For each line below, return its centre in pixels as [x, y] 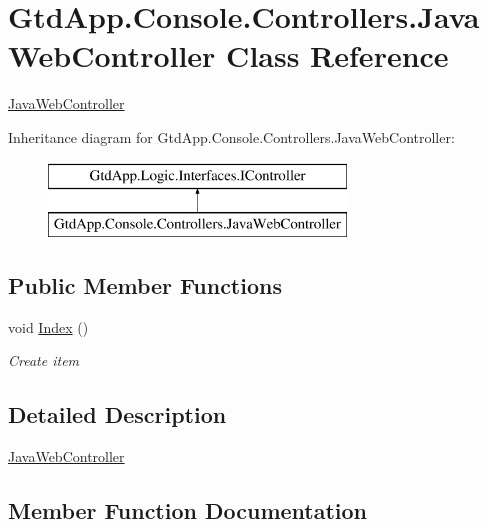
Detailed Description [117, 414]
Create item [44, 360]
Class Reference [337, 55]
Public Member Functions [145, 285]
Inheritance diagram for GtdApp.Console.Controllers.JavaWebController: [231, 136]
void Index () [48, 326]
